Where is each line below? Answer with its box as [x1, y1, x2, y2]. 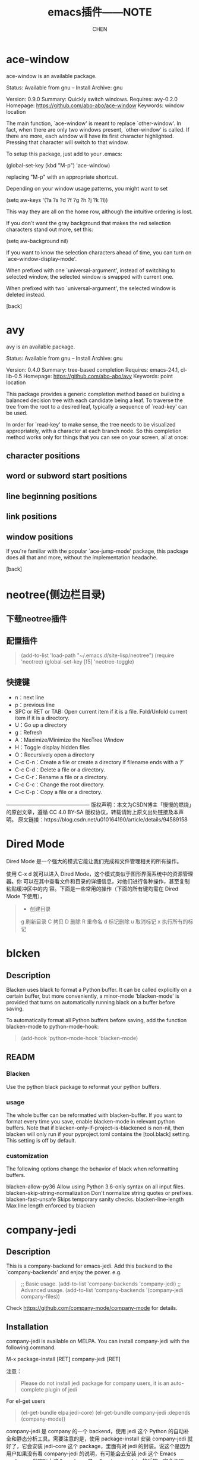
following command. [6, 1344, 56, 1351]
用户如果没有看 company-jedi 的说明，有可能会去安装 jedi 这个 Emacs [6, 1450, 176, 1457]
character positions [6, 451, 80, 461]
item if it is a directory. [14, 714, 70, 721]
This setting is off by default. [6, 1137, 76, 1144]
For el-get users [6, 1397, 46, 1405]
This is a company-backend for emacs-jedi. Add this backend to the [6, 1262, 173, 1269]
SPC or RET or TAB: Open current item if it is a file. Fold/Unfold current [14, 708, 188, 715]
